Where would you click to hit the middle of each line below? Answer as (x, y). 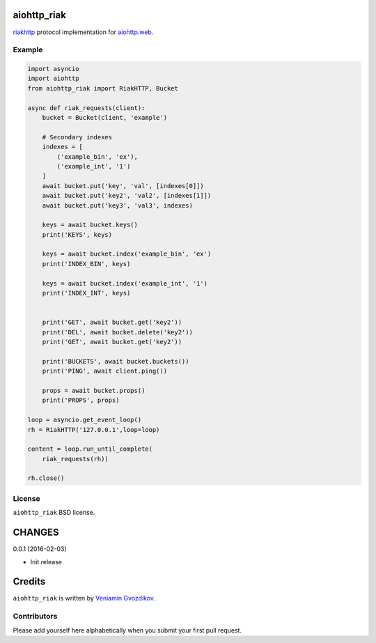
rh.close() (46, 478)
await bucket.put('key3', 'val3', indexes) (117, 205)
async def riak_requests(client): (86, 108)
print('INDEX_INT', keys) (86, 293)
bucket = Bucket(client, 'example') (104, 118)
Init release (46, 561)
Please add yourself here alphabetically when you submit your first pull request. (127, 630)
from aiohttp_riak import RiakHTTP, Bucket (103, 88)
